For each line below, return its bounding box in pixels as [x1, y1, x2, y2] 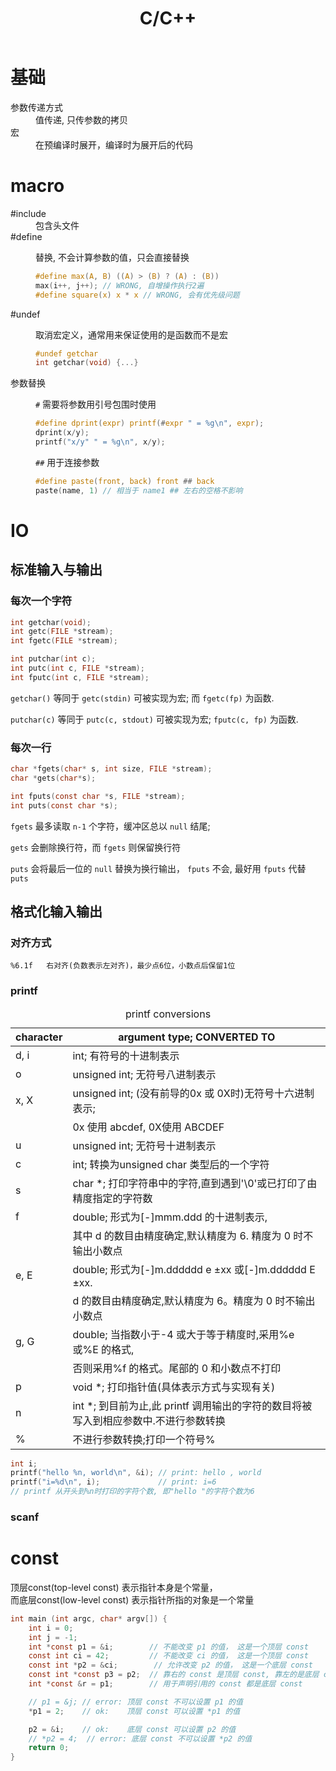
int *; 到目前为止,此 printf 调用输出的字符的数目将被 [72, 1398, 313, 1412]
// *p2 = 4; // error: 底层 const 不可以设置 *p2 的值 [28, 1733, 253, 1744]
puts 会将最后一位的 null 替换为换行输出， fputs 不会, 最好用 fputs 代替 [10, 862, 307, 874]
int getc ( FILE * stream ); [10, 627, 114, 637]
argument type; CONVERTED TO [118, 1030, 276, 1044]
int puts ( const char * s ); [10, 800, 118, 811]
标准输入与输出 [10, 562, 103, 579]
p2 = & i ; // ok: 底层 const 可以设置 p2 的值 [28, 1724, 237, 1734]
